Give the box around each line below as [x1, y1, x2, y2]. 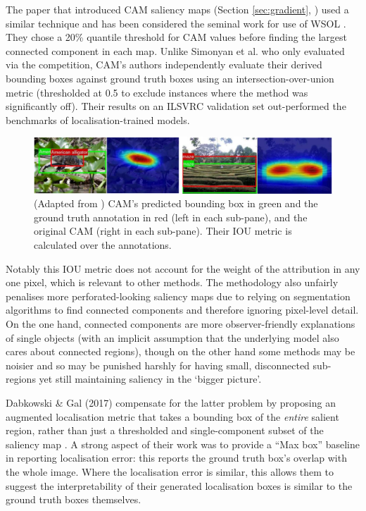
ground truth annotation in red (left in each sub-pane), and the [34, 209, 308, 224]
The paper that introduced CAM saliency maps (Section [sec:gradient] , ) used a [6, 2, 349, 16]
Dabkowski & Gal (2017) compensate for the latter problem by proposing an [6, 395, 336, 410]
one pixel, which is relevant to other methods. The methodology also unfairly [6, 275, 339, 290]
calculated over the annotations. [34, 238, 172, 252]
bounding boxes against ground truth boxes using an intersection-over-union [6, 70, 334, 85]
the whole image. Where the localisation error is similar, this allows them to [6, 464, 334, 479]
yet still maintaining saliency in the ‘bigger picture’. [39, 371, 262, 386]
